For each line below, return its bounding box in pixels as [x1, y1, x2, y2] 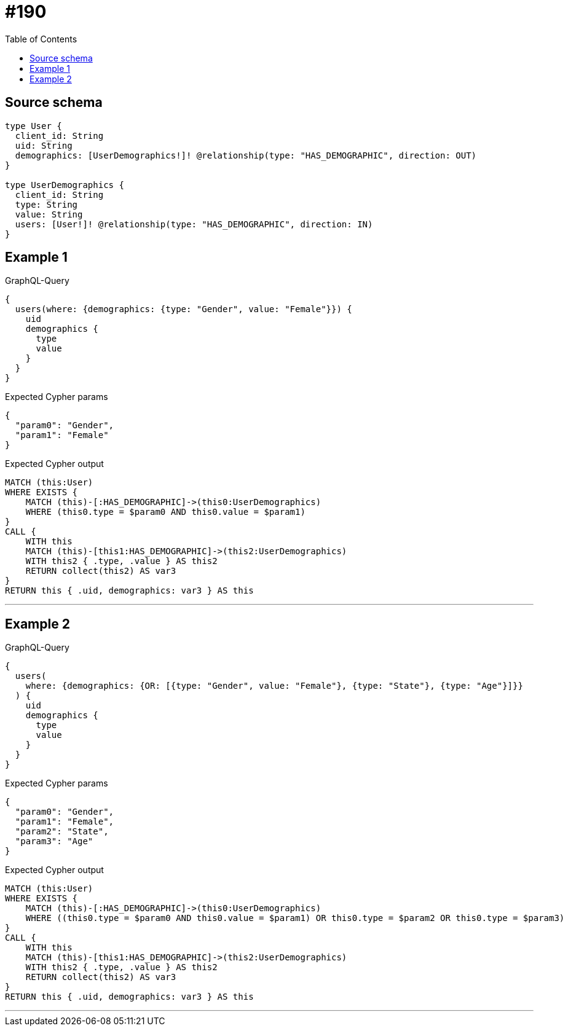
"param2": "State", [15, 826, 109, 837]
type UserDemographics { [5, 179, 124, 190]
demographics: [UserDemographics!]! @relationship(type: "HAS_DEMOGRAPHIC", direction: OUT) [15, 150, 477, 160]
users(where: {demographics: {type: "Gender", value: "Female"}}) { [15, 304, 352, 315]
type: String [15, 199, 78, 210]
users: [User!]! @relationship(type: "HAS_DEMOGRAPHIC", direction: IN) [15, 219, 373, 229]
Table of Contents [5, 33, 77, 44]
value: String [15, 209, 83, 219]
